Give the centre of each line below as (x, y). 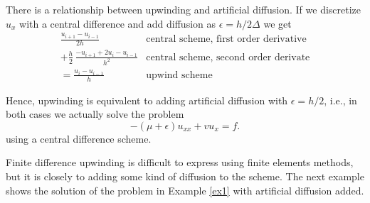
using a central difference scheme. (79, 138)
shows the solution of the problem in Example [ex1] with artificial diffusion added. (185, 190)
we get (277, 23)
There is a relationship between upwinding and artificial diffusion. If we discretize (184, 9)
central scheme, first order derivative (226, 39)
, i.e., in (340, 100)
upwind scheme (179, 75)
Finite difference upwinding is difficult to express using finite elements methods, (180, 162)
